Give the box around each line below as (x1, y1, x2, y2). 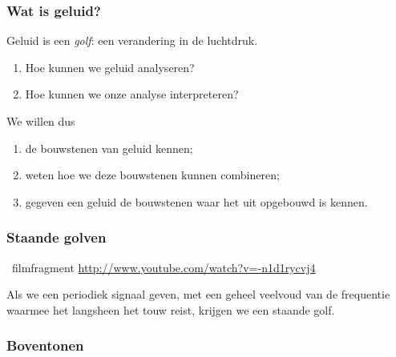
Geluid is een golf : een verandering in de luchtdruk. (6, 32, 258, 49)
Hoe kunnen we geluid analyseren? (25, 58, 195, 75)
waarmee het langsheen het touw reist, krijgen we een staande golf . (6, 301, 335, 318)
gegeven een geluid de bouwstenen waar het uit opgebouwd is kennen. (25, 193, 368, 210)
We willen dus (6, 113, 75, 129)
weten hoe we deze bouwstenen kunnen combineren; (25, 166, 280, 183)
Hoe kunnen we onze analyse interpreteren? (25, 86, 239, 102)
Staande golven (6, 227, 107, 247)
